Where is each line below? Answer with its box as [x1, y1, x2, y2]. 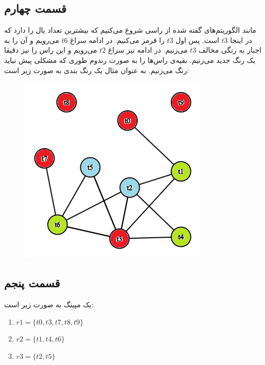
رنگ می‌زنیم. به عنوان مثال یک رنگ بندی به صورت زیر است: [4, 64, 189, 75]
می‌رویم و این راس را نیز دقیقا [4, 44, 97, 55]
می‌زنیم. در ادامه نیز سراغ [108, 44, 188, 55]
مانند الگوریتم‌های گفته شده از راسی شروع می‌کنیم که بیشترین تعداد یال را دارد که [4, 25, 256, 35]
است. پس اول [175, 34, 219, 45]
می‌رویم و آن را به [4, 34, 59, 45]
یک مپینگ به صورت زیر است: [4, 299, 94, 309]
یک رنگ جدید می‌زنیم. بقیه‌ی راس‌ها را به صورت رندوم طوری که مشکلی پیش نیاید [4, 54, 255, 65]
